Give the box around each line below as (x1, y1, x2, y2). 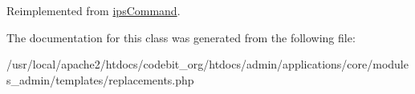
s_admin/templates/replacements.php (6, 71, 194, 88)
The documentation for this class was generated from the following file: (6, 29, 356, 45)
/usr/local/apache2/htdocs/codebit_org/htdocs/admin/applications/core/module (6, 56, 409, 72)
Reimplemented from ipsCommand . (6, 2, 181, 18)
